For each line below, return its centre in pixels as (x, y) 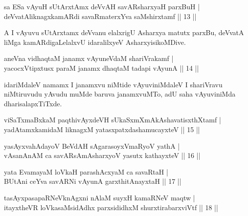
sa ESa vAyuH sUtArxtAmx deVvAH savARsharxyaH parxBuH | (102, 6)
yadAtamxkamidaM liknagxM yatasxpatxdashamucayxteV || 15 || (102, 129)
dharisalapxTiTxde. (33, 103)
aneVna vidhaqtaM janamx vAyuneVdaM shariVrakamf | (89, 58)
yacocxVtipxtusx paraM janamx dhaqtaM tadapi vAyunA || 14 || (101, 68)
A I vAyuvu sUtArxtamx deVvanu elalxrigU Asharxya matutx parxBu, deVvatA (124, 32)
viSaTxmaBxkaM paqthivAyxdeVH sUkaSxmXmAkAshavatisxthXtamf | (113, 120)
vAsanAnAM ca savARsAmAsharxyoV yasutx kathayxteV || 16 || (102, 155)
